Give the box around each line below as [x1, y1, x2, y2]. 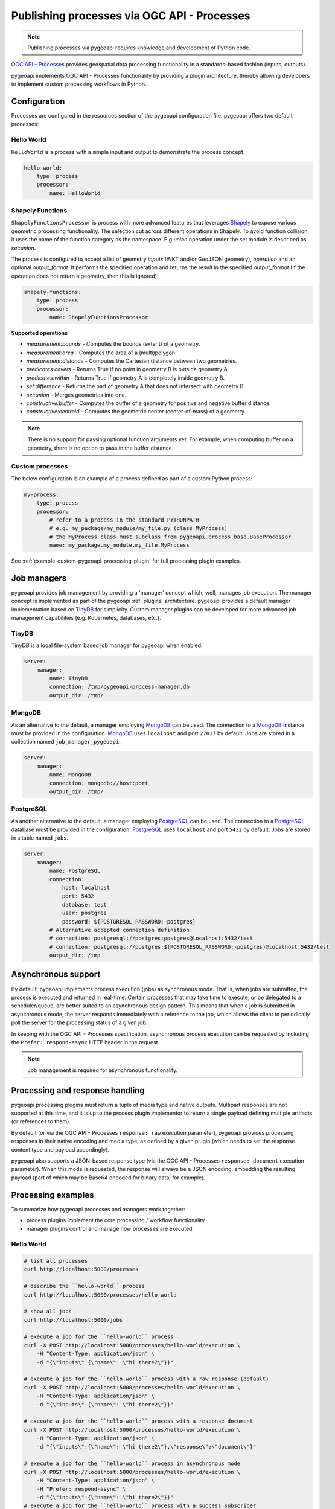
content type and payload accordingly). [11, 1146, 110, 1153]
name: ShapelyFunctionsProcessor [49, 314, 148, 321]
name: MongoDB [49, 771, 91, 778]
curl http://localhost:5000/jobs [24, 1316, 123, 1323]
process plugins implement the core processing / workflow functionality [26, 1217, 205, 1224]
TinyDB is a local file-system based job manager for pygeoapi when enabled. [11, 642, 203, 649]
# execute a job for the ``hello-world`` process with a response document [24, 1418, 254, 1424]
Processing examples [11, 1190, 94, 1200]
